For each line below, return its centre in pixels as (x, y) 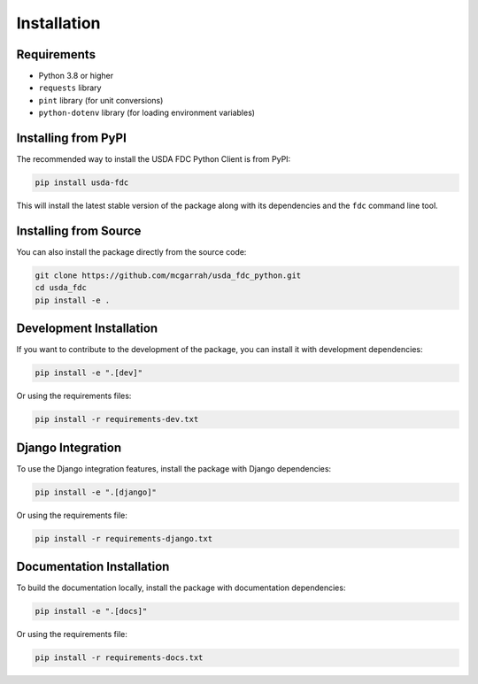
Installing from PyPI (72, 138)
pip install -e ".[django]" (96, 492)
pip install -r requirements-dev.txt (117, 419)
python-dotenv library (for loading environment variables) (147, 113)
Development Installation (87, 329)
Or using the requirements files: (74, 396)
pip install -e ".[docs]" (91, 611)
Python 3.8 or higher (76, 76)
